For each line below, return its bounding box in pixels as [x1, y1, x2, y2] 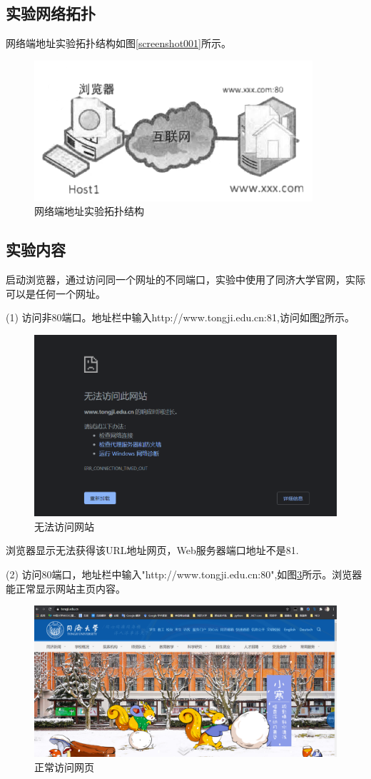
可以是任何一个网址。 [6, 286, 106, 301]
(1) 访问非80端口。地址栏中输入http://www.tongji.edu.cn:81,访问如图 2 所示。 [6, 310, 355, 325]
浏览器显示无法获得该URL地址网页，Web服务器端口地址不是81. [6, 543, 299, 558]
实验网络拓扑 [6, 2, 96, 24]
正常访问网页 [34, 759, 94, 774]
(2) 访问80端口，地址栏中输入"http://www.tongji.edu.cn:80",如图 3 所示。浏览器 [6, 567, 362, 582]
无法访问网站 [34, 518, 94, 533]
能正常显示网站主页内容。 [6, 581, 126, 595]
